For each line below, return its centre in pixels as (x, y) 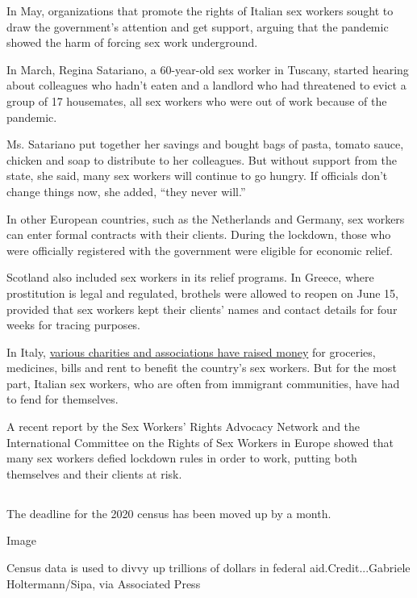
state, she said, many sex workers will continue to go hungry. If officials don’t (197, 176)
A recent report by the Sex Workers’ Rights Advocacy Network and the (183, 427)
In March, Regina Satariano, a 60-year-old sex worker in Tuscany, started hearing (208, 69)
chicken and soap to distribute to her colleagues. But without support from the (202, 159)
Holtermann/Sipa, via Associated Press (104, 583)
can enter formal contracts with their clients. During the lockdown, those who (199, 234)
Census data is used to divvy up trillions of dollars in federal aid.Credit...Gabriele (208, 568)
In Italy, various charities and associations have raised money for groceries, (191, 351)
